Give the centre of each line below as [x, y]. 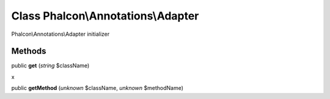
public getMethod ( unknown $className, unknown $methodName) [97, 88]
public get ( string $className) [50, 66]
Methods [29, 51]
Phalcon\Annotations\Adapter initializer [61, 34]
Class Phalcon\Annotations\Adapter [105, 16]
